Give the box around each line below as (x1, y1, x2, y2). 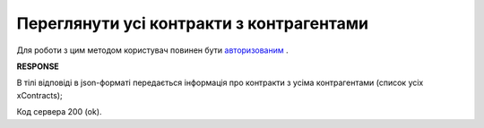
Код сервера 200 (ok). (16, 107, 102, 117)
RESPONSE (16, 61, 60, 72)
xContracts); (16, 90, 63, 100)
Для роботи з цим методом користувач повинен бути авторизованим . (16, 45, 289, 55)
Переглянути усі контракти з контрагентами (16, 13, 369, 33)
